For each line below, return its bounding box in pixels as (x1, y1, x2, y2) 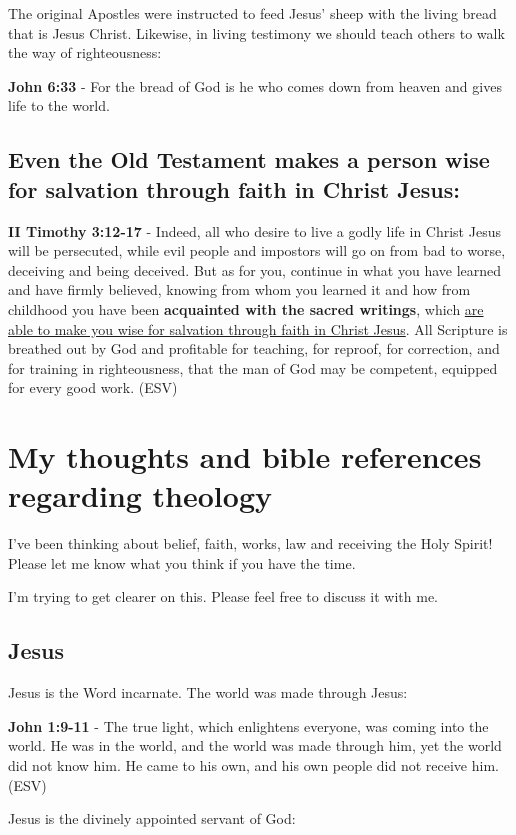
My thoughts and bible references (8, 436, 482, 477)
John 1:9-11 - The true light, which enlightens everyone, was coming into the (8, 715, 489, 736)
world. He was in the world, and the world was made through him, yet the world (8, 735, 502, 756)
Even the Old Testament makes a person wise (8, 144, 490, 175)
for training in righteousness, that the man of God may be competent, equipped (8, 357, 498, 378)
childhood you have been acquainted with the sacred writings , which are (8, 298, 484, 319)
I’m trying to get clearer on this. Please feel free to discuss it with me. (8, 586, 439, 607)
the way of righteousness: (8, 42, 162, 63)
